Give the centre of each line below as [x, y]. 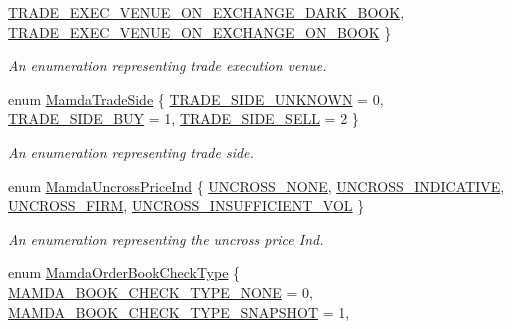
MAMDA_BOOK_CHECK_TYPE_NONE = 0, [160, 291]
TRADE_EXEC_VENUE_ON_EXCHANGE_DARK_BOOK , [206, 12]
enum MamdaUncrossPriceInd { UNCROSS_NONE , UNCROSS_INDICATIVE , [256, 185]
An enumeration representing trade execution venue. [167, 65]
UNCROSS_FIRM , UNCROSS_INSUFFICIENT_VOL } [186, 205]
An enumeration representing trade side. [131, 151]
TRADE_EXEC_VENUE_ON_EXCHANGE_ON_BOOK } [200, 31]
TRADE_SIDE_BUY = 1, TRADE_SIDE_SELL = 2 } [183, 118]
